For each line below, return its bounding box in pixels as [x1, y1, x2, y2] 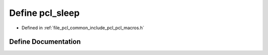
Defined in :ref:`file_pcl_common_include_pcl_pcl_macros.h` [21, 25, 144, 31]
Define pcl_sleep [9, 7, 80, 18]
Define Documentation [9, 38, 81, 46]
